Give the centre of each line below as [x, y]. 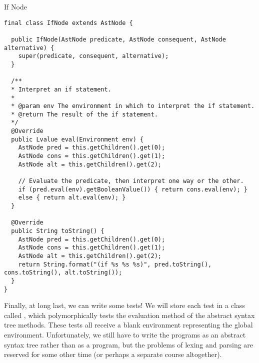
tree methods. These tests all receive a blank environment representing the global [128, 325]
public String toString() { [58, 231]
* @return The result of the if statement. [84, 114]
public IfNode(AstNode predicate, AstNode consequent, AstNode [118, 39]
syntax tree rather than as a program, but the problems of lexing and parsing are [129, 344]
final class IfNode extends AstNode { [68, 23]
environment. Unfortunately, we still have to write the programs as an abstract [125, 335]
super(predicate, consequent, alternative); [93, 56]
